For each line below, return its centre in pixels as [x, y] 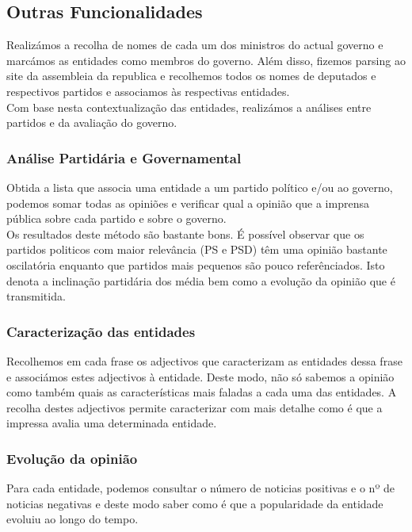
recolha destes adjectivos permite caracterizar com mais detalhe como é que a [195, 407]
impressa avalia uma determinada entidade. [112, 423]
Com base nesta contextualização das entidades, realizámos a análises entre [189, 107]
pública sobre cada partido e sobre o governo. [116, 218]
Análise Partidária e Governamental [124, 157]
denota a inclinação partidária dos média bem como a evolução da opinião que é [201, 280]
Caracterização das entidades [101, 331]
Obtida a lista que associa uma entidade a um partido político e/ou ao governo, [200, 187]
